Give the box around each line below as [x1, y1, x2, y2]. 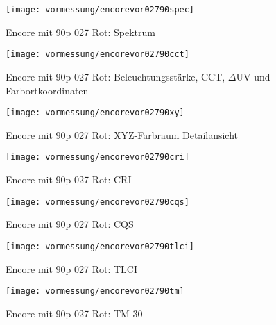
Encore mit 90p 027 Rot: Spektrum [6, 24, 155, 39]
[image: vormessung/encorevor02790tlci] [6, 241, 195, 251]
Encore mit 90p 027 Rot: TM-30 [6, 306, 143, 320]
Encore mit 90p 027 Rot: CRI [6, 172, 132, 186]
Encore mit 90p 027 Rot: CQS [6, 217, 134, 231]
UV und [236, 69, 270, 83]
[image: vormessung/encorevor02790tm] [6, 286, 184, 297]
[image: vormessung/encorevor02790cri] [6, 152, 189, 162]
